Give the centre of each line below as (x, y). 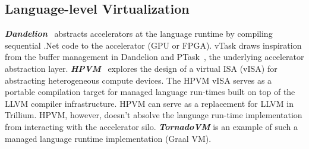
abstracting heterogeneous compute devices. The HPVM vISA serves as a (138, 80)
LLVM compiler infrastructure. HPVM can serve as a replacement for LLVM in (149, 103)
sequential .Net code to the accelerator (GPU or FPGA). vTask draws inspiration (153, 45)
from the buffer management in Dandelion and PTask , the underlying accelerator (154, 57)
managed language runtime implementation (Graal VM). (108, 138)
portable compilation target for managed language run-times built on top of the (150, 92)
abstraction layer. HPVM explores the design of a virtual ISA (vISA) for (141, 68)
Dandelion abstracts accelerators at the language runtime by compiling (139, 34)
